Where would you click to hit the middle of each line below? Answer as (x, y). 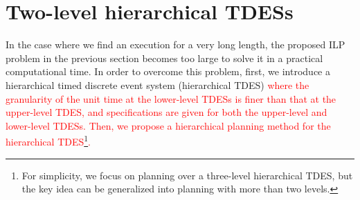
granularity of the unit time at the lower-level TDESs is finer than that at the (171, 98)
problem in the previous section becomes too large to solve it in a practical (164, 58)
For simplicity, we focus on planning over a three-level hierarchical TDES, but (187, 175)
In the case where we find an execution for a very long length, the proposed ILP (175, 44)
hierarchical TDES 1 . (48, 140)
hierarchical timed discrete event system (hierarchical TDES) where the (157, 84)
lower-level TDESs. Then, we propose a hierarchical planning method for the (168, 125)
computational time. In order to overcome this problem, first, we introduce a (168, 71)
